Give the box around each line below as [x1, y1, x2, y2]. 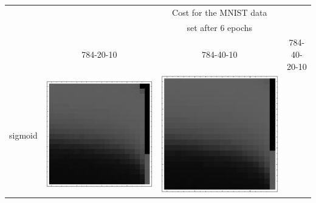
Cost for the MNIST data [172, 5, 267, 18]
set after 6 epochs [187, 21, 253, 33]
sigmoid [9, 129, 38, 142]
